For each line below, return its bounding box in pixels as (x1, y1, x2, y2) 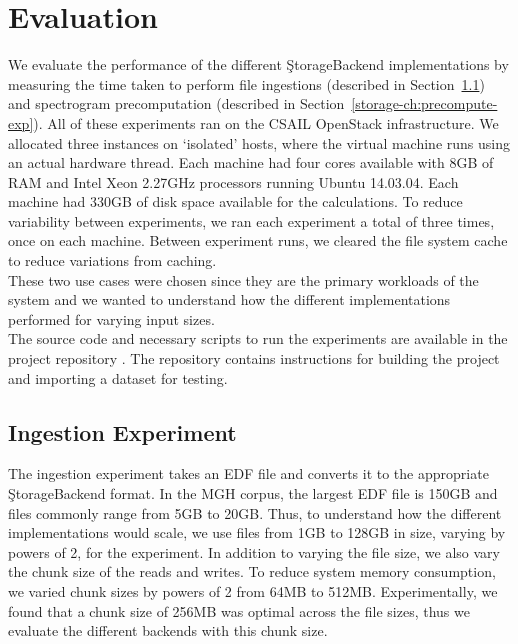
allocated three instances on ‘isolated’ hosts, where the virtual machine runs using (8, 132, 510, 153)
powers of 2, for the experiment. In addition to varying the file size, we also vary (8, 541, 500, 562)
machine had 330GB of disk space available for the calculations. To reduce (8, 191, 463, 212)
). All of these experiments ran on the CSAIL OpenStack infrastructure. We (33, 112, 499, 133)
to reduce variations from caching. (8, 250, 217, 271)
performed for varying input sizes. (8, 308, 215, 329)
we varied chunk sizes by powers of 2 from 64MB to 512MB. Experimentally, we (8, 580, 498, 601)
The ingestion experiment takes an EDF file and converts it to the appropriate (8, 463, 489, 484)
